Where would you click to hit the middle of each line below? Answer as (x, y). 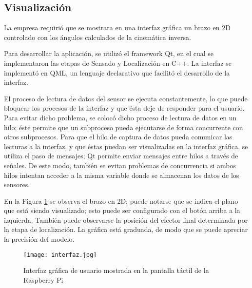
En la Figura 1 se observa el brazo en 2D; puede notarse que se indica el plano (121, 201)
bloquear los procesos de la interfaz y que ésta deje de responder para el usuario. (124, 108)
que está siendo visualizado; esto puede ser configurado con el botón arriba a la (122, 210)
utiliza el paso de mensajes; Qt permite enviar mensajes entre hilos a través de (121, 156)
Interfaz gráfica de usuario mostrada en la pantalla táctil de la (116, 270)
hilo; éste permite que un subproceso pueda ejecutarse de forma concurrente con (124, 127)
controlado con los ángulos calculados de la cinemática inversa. (97, 37)
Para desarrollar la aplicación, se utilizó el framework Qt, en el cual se (109, 53)
